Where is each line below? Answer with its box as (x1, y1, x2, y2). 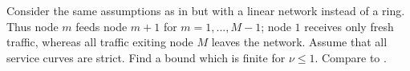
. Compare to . (315, 49, 387, 65)
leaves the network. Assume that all (211, 34, 388, 50)
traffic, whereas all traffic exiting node (6, 34, 193, 50)
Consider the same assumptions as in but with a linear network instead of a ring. (6, 2, 405, 18)
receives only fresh (304, 18, 394, 34)
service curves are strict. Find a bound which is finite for (6, 49, 286, 65)
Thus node (6, 18, 59, 34)
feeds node (75, 18, 128, 34)
